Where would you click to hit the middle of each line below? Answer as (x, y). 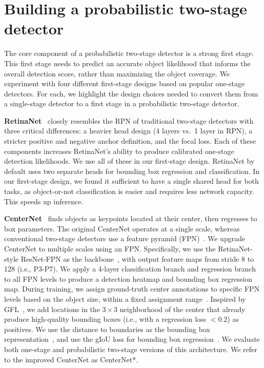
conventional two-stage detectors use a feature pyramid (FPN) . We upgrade (125, 238)
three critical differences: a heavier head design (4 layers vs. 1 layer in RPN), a (128, 131)
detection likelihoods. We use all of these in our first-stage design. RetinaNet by (129, 161)
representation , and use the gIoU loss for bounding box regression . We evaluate (132, 339)
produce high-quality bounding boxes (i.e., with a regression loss (105, 319)
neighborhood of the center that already (182, 309)
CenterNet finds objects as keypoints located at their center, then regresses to (131, 218)
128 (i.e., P (22, 269)
